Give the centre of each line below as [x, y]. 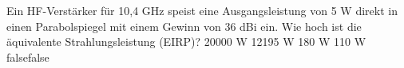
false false [28, 57]
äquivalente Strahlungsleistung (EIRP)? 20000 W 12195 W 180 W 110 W [186, 42]
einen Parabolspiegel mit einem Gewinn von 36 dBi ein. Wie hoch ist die [184, 26]
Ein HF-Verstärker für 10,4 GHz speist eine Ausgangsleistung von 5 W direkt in [202, 10]
